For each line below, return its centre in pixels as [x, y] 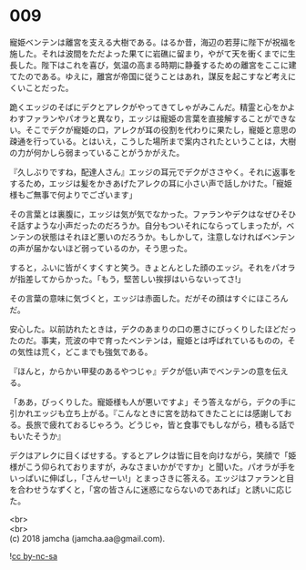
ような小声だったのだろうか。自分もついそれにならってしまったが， [160, 225]
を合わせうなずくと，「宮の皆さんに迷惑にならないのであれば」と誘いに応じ [151, 489]
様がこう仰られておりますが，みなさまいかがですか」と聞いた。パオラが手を [153, 466]
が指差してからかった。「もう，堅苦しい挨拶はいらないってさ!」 [127, 279]
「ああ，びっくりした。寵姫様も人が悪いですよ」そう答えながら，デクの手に [153, 402]
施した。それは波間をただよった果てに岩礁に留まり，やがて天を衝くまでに [149, 53]
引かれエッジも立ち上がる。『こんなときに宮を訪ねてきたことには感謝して [147, 413]
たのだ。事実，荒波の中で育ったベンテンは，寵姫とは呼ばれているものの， [149, 340]
